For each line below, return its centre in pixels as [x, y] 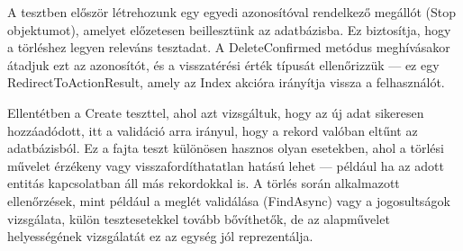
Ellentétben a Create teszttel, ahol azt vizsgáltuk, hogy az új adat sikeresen [216, 112]
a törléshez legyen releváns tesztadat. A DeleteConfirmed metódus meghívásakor [229, 47]
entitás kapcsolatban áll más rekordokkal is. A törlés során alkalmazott [204, 183]
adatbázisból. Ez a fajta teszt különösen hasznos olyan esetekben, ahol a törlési [226, 148]
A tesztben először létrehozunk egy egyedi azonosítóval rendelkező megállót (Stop [232, 12]
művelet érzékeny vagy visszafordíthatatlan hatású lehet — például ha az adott [226, 165]
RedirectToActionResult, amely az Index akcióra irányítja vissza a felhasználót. [226, 82]
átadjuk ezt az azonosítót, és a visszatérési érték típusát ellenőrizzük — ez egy [223, 64]
